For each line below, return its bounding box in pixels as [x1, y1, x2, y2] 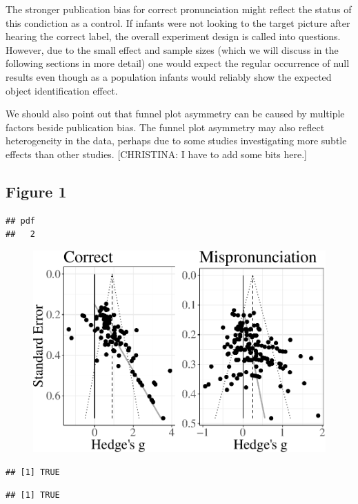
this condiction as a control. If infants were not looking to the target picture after [6, 15, 350, 30]
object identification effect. [6, 83, 118, 97]
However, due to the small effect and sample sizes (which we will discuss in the [6, 42, 339, 57]
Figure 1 [6, 180, 67, 202]
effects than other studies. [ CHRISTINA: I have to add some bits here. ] [6, 146, 307, 161]
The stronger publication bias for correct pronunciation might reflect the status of [6, 2, 352, 16]
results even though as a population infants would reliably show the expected [6, 69, 332, 84]
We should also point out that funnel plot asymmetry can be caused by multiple [6, 106, 345, 121]
